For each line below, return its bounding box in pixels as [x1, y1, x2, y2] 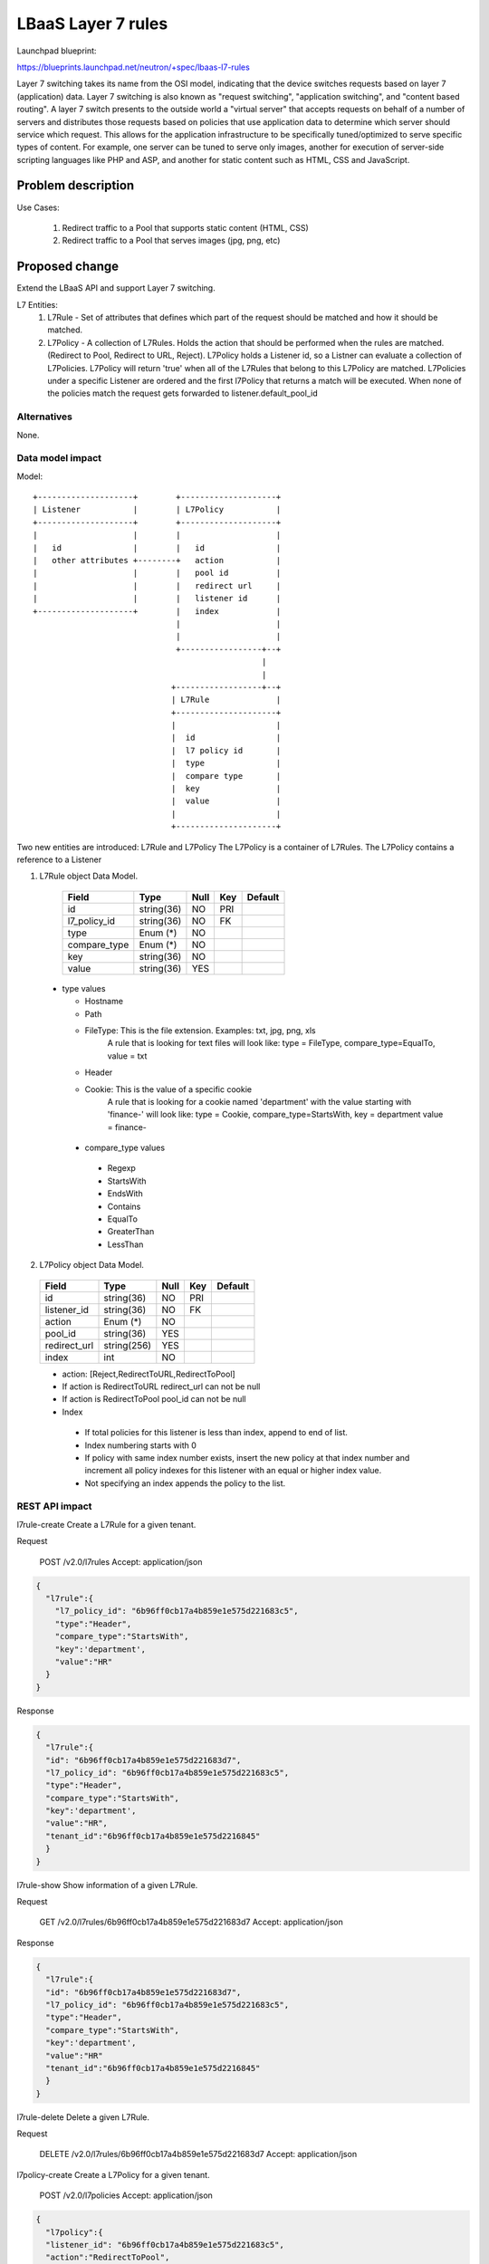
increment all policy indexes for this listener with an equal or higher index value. [84, 1465, 382, 1476]
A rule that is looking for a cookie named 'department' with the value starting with [107, 1096, 412, 1107]
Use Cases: [16, 202, 60, 213]
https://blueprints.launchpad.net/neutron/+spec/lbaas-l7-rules [16, 62, 251, 72]
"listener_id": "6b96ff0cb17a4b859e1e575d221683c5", [45, 2240, 284, 2250]
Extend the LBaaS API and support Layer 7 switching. [16, 283, 216, 293]
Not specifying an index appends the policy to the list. [84, 1477, 286, 1489]
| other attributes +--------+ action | [33, 555, 282, 566]
